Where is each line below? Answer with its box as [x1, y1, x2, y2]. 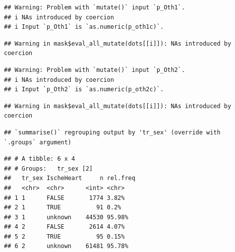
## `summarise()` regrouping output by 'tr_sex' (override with [4, 128, 221, 136]
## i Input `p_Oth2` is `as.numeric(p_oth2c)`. [4, 86, 164, 93]
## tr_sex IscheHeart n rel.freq [4, 175, 135, 182]
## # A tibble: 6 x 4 [4, 155, 75, 163]
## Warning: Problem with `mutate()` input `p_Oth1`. [4, 4, 185, 11]
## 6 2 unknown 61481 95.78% [4, 243, 128, 250]
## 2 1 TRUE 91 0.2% [4, 204, 121, 211]
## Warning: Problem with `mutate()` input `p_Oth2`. [4, 66, 185, 73]
